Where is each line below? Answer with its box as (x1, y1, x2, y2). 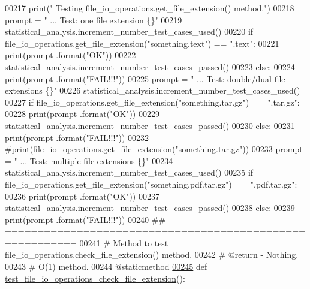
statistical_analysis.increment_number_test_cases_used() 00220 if (5, 25, 254, 38)
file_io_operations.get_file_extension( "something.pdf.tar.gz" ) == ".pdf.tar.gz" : (5, 177, 297, 190)
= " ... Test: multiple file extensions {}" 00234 (5, 154, 173, 167)
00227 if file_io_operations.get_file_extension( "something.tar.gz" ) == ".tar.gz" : (5, 95, 300, 108)
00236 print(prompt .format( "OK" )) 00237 (5, 189, 159, 202)
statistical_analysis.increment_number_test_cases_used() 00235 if (5, 166, 254, 179)
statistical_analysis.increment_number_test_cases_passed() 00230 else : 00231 (5, 119, 295, 131)
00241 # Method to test (79, 236, 168, 249)
